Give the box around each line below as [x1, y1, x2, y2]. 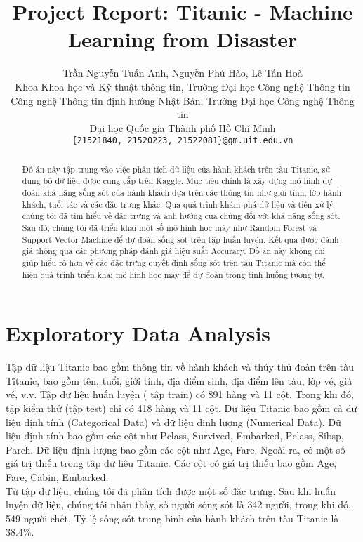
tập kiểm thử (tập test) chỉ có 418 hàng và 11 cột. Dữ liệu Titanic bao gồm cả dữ [6, 401, 357, 416]
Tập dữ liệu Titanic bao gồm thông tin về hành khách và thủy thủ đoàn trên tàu [6, 359, 354, 374]
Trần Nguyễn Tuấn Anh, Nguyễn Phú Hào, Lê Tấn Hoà [62, 65, 303, 80]
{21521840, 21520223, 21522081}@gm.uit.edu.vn [72, 135, 293, 146]
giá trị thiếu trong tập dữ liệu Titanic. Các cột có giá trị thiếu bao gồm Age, [6, 456, 337, 470]
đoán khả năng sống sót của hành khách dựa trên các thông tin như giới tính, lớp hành [22, 187, 342, 199]
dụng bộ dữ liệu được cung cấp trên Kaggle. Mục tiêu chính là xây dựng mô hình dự [22, 175, 332, 187]
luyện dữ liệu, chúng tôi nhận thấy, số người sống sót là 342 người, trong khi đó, [6, 497, 351, 512]
